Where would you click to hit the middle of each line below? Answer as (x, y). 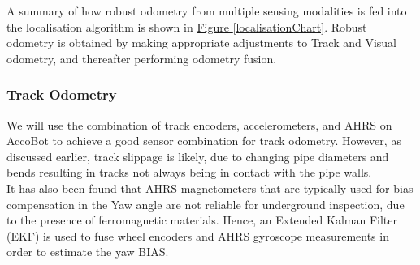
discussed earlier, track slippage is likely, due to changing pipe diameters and (198, 156)
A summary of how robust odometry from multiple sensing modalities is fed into (207, 11)
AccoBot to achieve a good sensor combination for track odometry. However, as (204, 141)
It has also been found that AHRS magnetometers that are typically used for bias (210, 188)
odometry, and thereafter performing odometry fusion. (142, 58)
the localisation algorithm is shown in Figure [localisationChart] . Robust (187, 26)
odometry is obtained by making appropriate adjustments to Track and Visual (202, 43)
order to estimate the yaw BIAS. (88, 252)
